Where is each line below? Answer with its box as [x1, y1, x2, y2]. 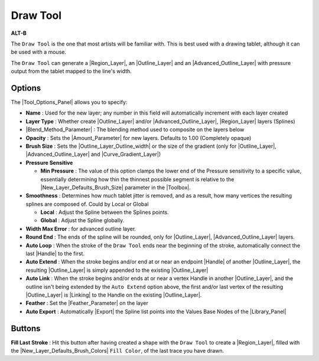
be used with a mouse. [11, 48, 66, 56]
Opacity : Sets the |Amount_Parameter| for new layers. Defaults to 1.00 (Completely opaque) [25, 134, 252, 141]
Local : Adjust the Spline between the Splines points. [40, 209, 169, 216]
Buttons [11, 323, 41, 333]
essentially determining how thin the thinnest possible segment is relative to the [40, 175, 235, 183]
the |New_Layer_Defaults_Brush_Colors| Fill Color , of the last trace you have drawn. [11, 347, 224, 355]
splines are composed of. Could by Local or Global [25, 200, 149, 207]
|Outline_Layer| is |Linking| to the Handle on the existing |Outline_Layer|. [25, 291, 202, 298]
